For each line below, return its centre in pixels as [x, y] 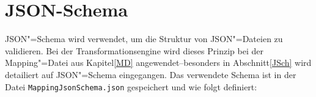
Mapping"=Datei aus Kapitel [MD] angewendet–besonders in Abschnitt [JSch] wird [158, 63]
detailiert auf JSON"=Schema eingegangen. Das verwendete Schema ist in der [151, 74]
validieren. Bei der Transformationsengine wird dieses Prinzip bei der [134, 50]
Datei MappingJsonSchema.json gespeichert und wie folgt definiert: [131, 86]
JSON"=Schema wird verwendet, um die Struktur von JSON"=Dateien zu [144, 39]
